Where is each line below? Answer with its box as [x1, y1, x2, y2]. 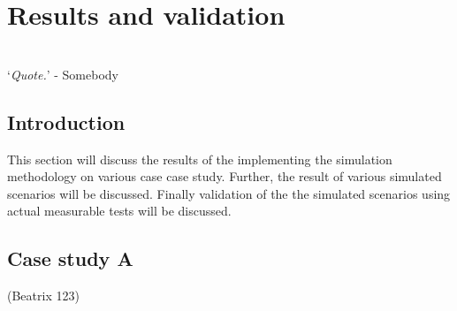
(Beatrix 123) [7, 286, 80, 305]
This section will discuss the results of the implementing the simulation [7, 149, 392, 168]
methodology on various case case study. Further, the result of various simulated [7, 167, 442, 186]
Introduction [7, 108, 126, 135]
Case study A [7, 245, 133, 272]
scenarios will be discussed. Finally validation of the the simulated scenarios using [7, 184, 451, 202]
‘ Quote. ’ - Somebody [7, 64, 118, 83]
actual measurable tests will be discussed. [7, 201, 232, 220]
